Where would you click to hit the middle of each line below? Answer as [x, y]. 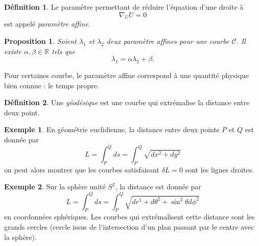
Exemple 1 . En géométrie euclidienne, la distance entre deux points [112, 129]
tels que [64, 51]
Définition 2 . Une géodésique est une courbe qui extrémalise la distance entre [127, 102]
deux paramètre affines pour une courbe [168, 41]
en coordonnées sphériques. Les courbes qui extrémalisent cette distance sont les [129, 217]
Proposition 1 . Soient [40, 41]
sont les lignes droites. [220, 169]
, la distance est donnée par [158, 187]
